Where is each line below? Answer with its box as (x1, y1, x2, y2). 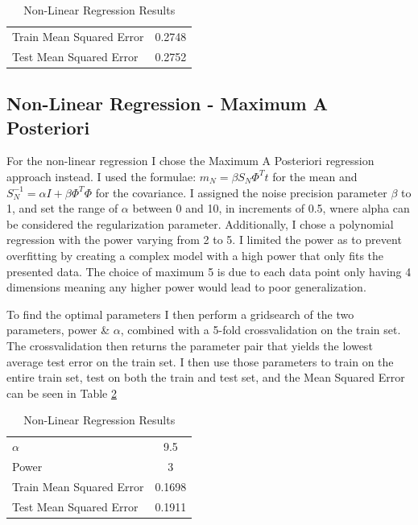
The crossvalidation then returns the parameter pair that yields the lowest (6, 337, 373, 353)
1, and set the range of (6, 200, 118, 217)
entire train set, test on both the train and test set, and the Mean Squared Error (6, 369, 405, 386)
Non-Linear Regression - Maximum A (6, 91, 328, 116)
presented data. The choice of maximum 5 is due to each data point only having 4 (6, 262, 412, 279)
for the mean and (272, 167, 358, 184)
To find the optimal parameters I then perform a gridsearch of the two (6, 305, 354, 322)
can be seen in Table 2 (6, 384, 117, 401)
